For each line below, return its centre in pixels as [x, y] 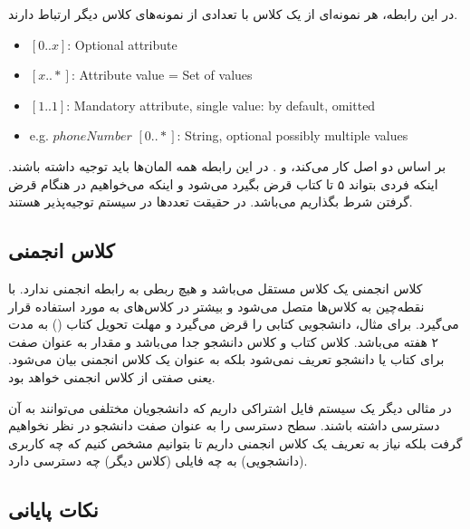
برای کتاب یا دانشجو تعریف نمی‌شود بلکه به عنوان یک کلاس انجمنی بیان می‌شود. [226, 359]
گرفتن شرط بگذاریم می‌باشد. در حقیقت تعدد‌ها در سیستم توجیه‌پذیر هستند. [211, 202]
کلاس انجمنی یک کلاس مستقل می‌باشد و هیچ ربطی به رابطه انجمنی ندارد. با [216, 288]
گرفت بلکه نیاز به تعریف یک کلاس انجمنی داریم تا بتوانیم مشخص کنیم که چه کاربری [235, 442]
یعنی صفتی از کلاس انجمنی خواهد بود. [112, 376]
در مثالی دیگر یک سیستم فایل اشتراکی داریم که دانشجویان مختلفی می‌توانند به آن [230, 407]
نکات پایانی [53, 510]
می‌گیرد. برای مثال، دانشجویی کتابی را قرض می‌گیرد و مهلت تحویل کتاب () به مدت [234, 324]
